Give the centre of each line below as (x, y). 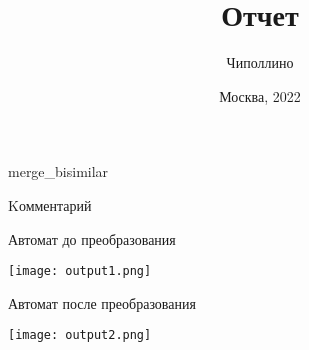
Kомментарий (50, 204)
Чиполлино (260, 62)
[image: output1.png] (80, 271)
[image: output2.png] (80, 335)
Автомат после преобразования (102, 302)
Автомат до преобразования (92, 238)
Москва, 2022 (260, 95)
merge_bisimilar (58, 171)
